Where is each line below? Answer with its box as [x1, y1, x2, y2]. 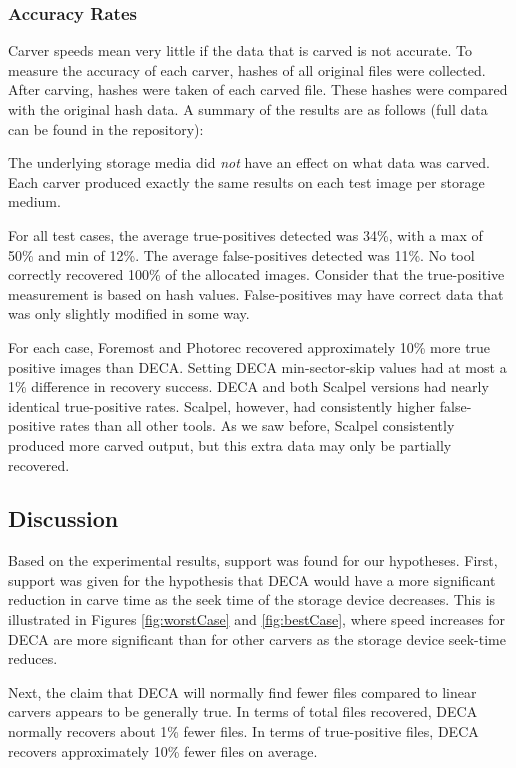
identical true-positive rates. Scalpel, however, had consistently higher [8, 395, 436, 416]
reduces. [8, 648, 58, 669]
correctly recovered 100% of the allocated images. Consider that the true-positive [8, 264, 505, 285]
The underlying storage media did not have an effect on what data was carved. [8, 152, 490, 173]
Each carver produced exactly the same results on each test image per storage [8, 171, 485, 192]
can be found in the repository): [8, 118, 204, 139]
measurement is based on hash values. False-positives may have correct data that [8, 283, 504, 304]
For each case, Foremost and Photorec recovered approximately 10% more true [8, 336, 491, 357]
